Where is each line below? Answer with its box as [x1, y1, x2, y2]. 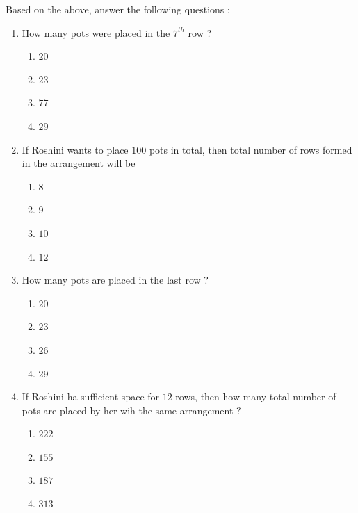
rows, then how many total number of [175, 389, 336, 404]
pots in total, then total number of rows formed [149, 142, 352, 156]
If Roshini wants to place [22, 142, 129, 156]
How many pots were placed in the [22, 25, 170, 40]
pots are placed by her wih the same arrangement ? [22, 402, 241, 417]
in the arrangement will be [22, 156, 136, 170]
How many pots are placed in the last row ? [22, 272, 209, 287]
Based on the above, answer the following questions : [6, 2, 230, 16]
